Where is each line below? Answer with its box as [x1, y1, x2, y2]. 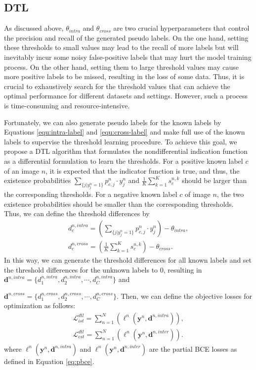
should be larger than [181, 175, 247, 185]
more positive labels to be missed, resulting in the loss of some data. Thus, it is [4, 71, 244, 82]
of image [185, 189, 211, 199]
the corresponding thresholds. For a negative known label [4, 189, 177, 199]
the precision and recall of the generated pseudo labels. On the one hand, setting [4, 32, 249, 43]
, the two [216, 189, 244, 199]
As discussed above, [4, 23, 64, 33]
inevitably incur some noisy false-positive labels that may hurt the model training [4, 51, 252, 62]
